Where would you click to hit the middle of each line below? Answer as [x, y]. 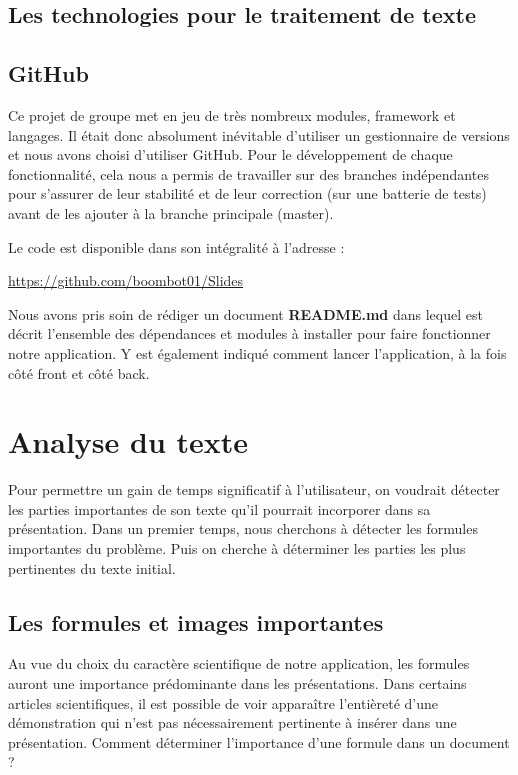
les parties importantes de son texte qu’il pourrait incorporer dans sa [219, 508]
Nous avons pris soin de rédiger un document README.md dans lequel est [245, 313]
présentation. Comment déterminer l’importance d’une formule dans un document [259, 741]
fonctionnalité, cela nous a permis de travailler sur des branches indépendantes [248, 173]
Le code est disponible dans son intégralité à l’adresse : [176, 246]
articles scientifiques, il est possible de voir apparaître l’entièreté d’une [223, 702]
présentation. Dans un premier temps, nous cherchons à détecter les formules [243, 528]
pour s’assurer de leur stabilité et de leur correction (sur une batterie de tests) [247, 193]
